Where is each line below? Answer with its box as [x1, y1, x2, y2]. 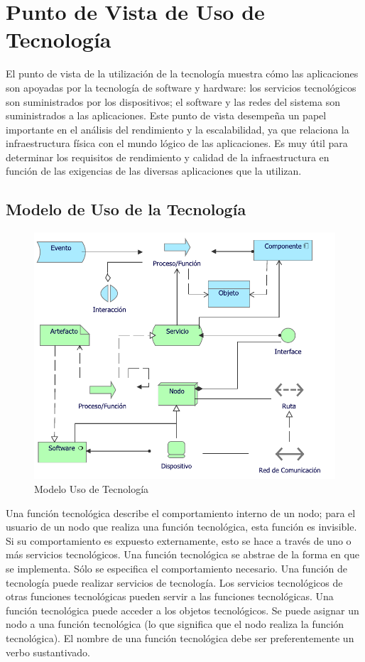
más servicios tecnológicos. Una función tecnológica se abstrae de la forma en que [6, 547, 359, 562]
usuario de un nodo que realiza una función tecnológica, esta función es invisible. [6, 519, 357, 534]
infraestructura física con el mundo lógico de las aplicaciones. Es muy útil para [6, 136, 348, 151]
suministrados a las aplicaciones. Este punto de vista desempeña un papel [6, 108, 327, 123]
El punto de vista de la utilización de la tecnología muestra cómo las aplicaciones [6, 66, 359, 81]
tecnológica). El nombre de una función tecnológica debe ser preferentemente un [6, 631, 354, 645]
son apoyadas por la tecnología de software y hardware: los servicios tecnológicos [6, 80, 356, 94]
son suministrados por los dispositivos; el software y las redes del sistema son [6, 94, 340, 109]
